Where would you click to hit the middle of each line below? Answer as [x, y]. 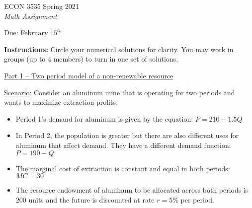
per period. [197, 199]
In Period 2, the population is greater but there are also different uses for [127, 135]
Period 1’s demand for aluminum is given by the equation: [104, 118]
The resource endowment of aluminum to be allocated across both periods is [132, 190]
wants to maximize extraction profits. [61, 102]
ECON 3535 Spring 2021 [42, 6]
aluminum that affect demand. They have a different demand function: [123, 145]
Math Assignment [31, 16]
